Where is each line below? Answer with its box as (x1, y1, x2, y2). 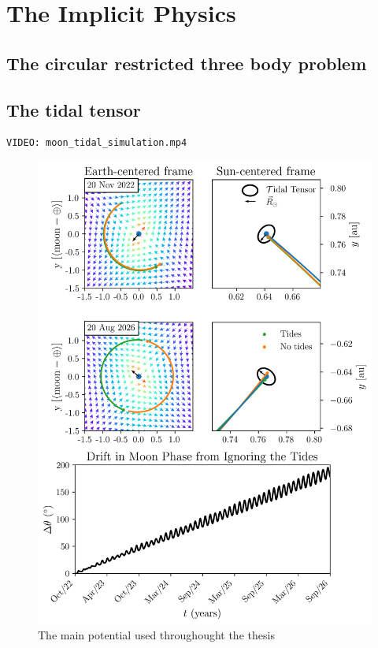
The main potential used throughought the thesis (38, 627, 275, 643)
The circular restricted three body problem (6, 50, 367, 75)
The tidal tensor (6, 97, 141, 121)
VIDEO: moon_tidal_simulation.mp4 (6, 137, 187, 149)
